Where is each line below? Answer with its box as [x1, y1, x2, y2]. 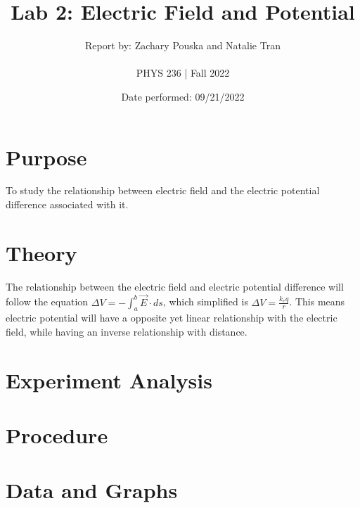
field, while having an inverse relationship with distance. [6, 324, 247, 338]
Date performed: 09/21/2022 [121, 89, 245, 103]
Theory [6, 238, 77, 267]
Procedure [6, 421, 108, 450]
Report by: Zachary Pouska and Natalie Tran [85, 38, 281, 53]
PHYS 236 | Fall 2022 [136, 65, 230, 80]
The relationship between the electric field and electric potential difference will [6, 279, 344, 293]
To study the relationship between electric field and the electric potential [6, 183, 320, 198]
